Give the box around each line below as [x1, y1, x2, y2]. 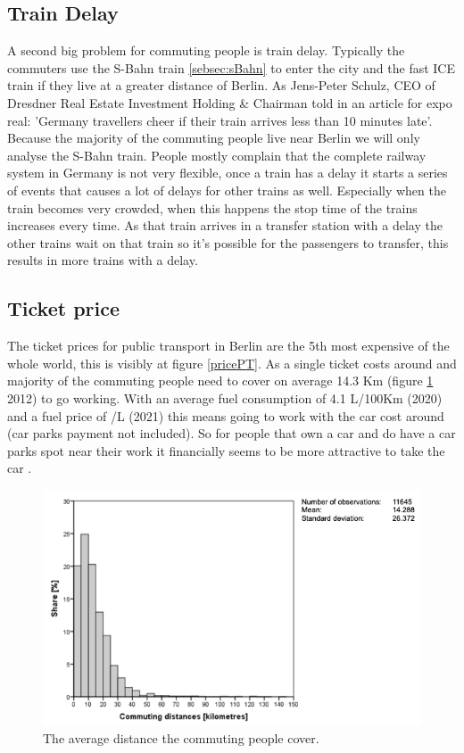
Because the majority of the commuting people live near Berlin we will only [7, 128, 420, 147]
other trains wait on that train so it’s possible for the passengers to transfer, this [7, 233, 449, 252]
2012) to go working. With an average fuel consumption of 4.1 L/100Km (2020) [7, 388, 443, 407]
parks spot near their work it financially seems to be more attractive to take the [7, 441, 445, 459]
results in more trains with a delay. [7, 251, 198, 269]
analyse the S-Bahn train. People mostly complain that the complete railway [7, 145, 427, 164]
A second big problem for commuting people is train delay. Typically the [7, 41, 405, 60]
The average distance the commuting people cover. [43, 728, 319, 747]
